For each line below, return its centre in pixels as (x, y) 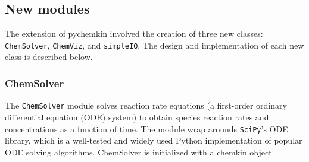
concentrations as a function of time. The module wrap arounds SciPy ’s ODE (146, 128)
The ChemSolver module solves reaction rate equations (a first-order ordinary (146, 105)
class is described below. (49, 57)
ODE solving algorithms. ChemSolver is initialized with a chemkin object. (140, 152)
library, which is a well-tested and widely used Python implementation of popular (154, 140)
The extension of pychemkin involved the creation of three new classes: (134, 34)
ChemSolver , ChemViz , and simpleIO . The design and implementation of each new (154, 45)
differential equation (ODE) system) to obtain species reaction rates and (137, 117)
